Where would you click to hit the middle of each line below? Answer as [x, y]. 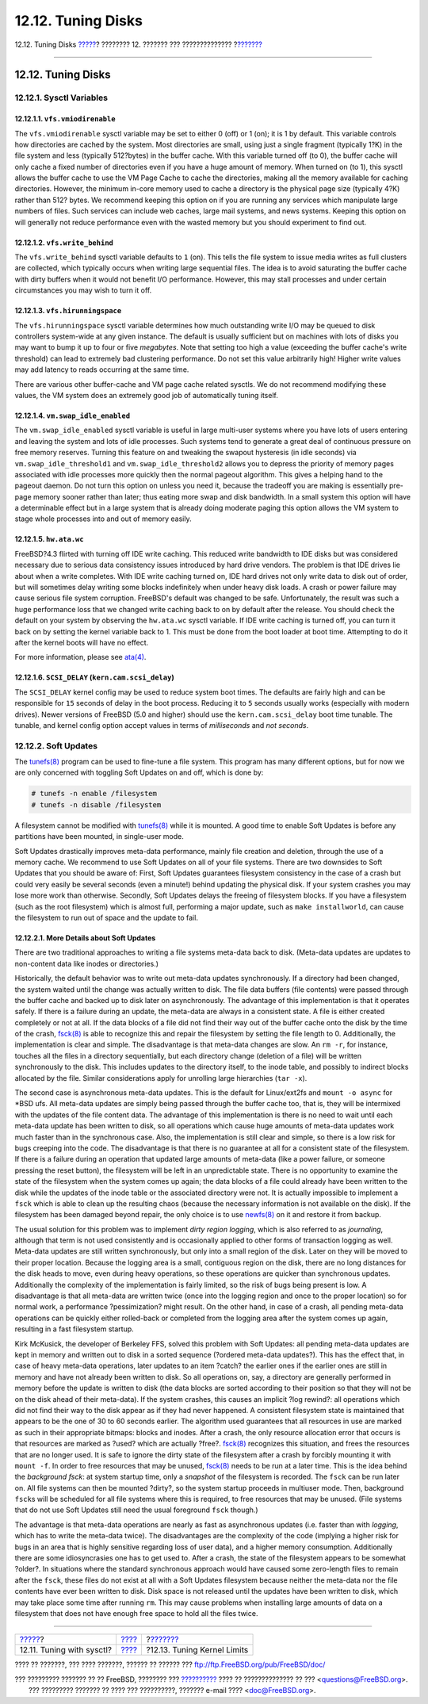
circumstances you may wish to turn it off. [83, 290]
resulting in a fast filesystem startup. [74, 1329]
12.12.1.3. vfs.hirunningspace [68, 311]
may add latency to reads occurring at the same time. [102, 370]
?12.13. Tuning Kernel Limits [197, 1650]
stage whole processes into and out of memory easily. [103, 519]
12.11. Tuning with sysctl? [66, 1650]
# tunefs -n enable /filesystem [94, 794]
